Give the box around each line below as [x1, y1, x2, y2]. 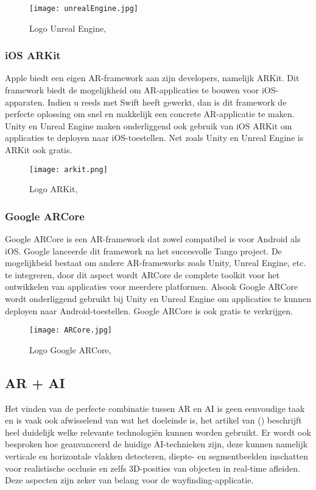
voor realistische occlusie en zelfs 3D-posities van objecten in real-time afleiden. [5, 461, 300, 474]
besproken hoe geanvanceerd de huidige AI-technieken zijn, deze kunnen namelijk [5, 438, 308, 450]
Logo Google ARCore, [29, 343, 111, 356]
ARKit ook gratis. [5, 143, 72, 156]
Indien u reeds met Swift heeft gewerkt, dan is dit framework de [47, 95, 287, 108]
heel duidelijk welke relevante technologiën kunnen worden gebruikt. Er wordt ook [5, 425, 311, 438]
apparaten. [5, 95, 45, 108]
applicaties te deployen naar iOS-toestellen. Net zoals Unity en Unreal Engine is [5, 131, 304, 144]
